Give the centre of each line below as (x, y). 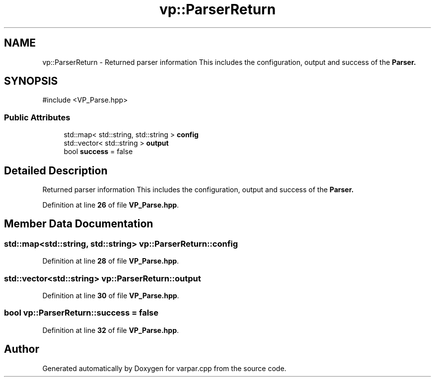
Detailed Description (56, 170)
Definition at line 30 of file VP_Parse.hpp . (111, 296)
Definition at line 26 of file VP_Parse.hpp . (111, 205)
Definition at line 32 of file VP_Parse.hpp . (111, 330)
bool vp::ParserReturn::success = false (81, 313)
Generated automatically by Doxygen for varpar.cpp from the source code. (164, 368)
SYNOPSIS (31, 81)
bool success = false (98, 152)
